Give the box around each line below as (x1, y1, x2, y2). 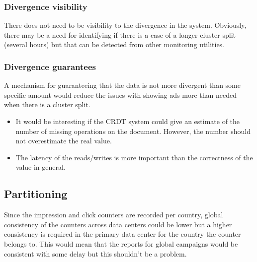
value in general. (15, 162, 66, 172)
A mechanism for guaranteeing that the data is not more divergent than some (4, 80, 241, 90)
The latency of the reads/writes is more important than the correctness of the (15, 152, 253, 162)
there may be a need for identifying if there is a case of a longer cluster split (4, 29, 236, 40)
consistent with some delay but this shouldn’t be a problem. (4, 248, 187, 259)
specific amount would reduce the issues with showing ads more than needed (4, 89, 237, 100)
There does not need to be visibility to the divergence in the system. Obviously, (4, 20, 247, 30)
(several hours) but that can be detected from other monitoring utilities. (4, 39, 225, 50)
